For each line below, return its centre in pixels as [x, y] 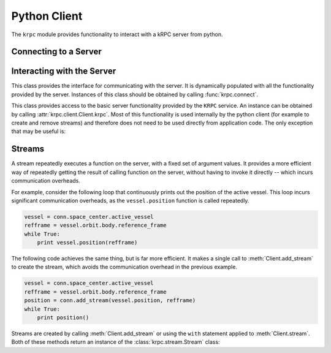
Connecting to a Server [57, 52]
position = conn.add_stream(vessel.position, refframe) [110, 301]
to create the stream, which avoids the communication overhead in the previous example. [124, 267]
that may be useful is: [39, 131]
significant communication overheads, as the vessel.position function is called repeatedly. [130, 200]
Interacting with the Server [64, 71]
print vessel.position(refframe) [87, 243]
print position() [63, 317]
